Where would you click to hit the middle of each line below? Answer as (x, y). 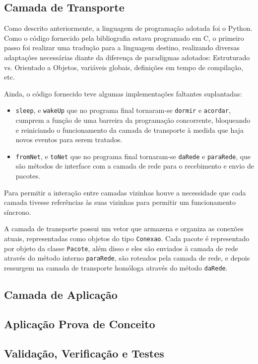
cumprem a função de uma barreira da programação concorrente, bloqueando (133, 120)
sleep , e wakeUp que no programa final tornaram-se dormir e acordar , (123, 110)
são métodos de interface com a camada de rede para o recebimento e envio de (135, 166)
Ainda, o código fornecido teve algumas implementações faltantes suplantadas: (123, 93)
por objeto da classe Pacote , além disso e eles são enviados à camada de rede (121, 248)
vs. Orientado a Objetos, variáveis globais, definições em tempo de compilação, (124, 67)
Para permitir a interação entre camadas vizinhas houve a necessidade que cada (125, 192)
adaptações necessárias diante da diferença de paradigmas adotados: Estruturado (127, 57)
